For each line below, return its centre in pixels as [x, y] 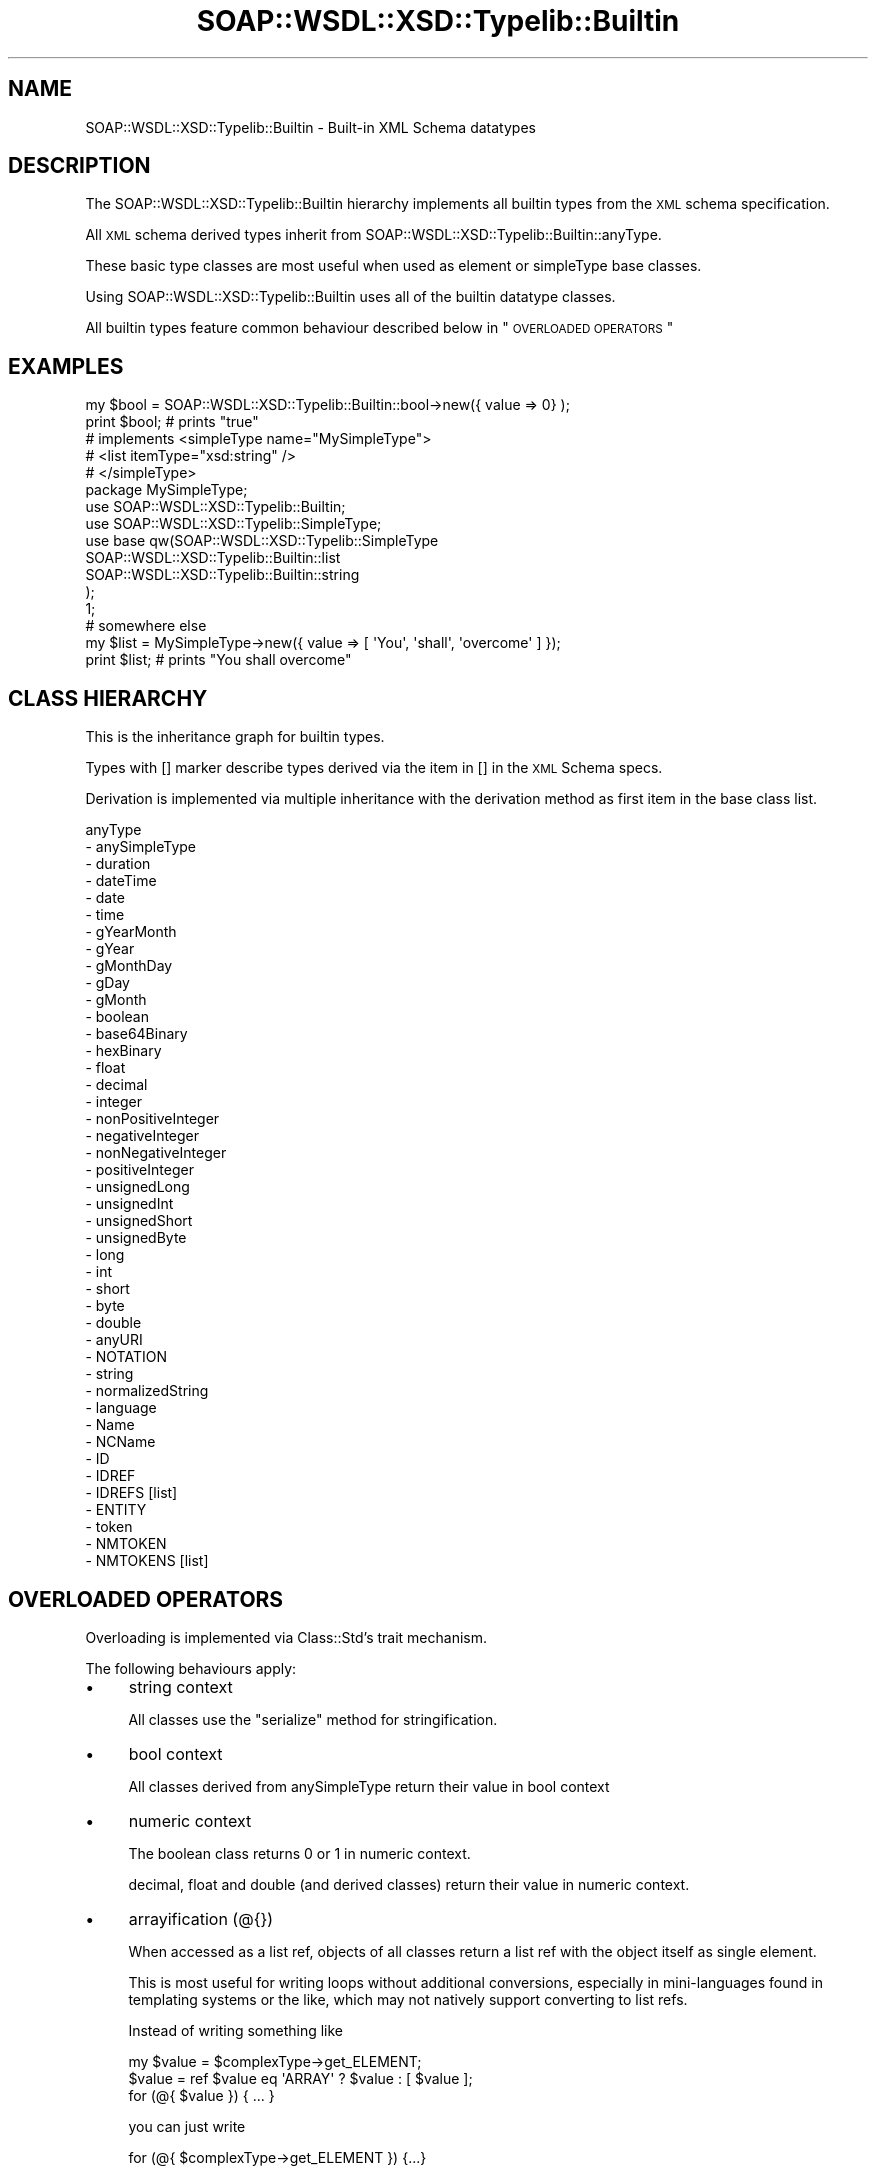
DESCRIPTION [79, 166]
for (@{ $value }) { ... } [201, 2095]
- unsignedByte [136, 1238]
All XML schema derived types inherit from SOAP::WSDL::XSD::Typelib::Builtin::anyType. [373, 235]
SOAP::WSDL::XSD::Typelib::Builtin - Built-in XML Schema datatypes [310, 127]
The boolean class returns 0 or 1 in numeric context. [299, 1853]
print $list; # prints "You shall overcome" [218, 660]
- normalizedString [147, 1391]
